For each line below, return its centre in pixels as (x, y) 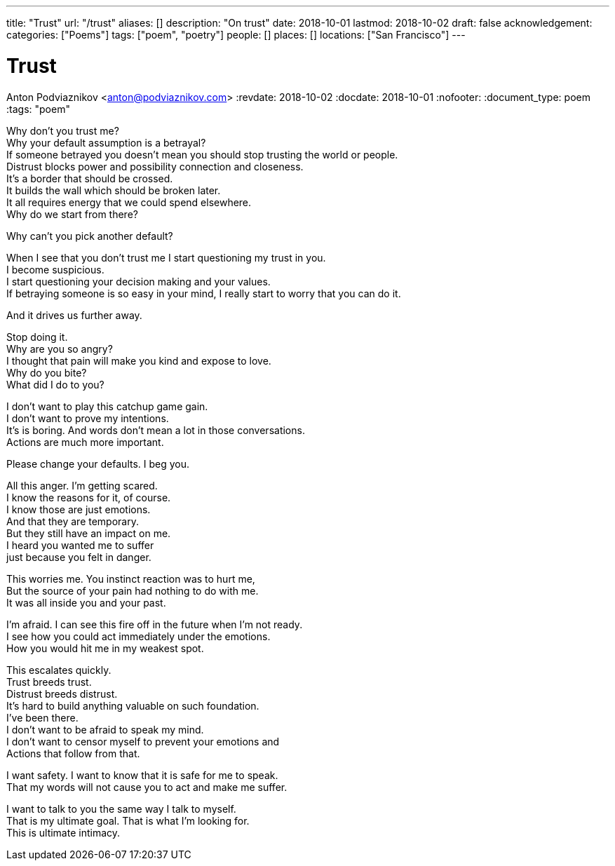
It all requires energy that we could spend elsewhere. (129, 202)
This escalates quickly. (59, 670)
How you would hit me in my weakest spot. (105, 648)
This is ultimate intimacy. (63, 832)
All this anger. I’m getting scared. (82, 485)
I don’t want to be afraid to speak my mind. (105, 729)
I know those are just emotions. (79, 509)
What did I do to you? (55, 384)
